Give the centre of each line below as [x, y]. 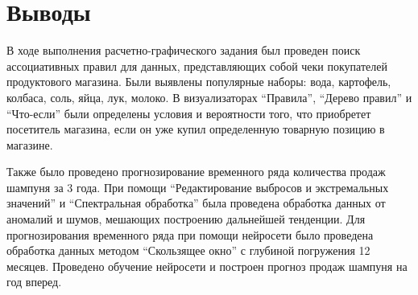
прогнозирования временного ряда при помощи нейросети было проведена [190, 234]
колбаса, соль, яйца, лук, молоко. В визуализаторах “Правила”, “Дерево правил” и [209, 97]
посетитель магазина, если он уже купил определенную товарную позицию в [196, 129]
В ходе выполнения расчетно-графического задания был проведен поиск [184, 50]
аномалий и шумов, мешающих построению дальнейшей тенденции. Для [186, 219]
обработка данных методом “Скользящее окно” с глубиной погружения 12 [188, 250]
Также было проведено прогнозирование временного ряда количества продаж [196, 172]
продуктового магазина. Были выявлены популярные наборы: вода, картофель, [199, 82]
